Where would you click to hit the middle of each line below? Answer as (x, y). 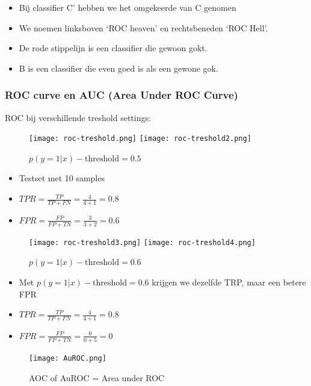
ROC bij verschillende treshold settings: (78, 117)
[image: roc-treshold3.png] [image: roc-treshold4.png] (142, 242)
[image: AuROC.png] (68, 359)
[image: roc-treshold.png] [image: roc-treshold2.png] (140, 139)
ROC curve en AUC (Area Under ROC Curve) (122, 95)
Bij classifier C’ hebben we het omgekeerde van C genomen (128, 7)
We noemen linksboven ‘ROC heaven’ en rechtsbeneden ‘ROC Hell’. (143, 27)
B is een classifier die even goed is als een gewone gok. (119, 68)
